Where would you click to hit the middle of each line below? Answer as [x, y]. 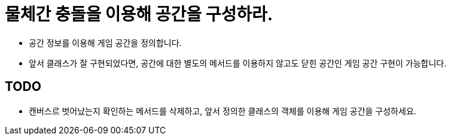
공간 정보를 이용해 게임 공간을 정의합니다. [105, 42]
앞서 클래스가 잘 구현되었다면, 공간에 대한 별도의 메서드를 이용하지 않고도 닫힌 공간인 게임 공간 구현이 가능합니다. [238, 63]
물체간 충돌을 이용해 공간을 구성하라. [139, 14]
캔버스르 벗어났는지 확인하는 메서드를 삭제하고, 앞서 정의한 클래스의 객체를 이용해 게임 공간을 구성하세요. [223, 111]
